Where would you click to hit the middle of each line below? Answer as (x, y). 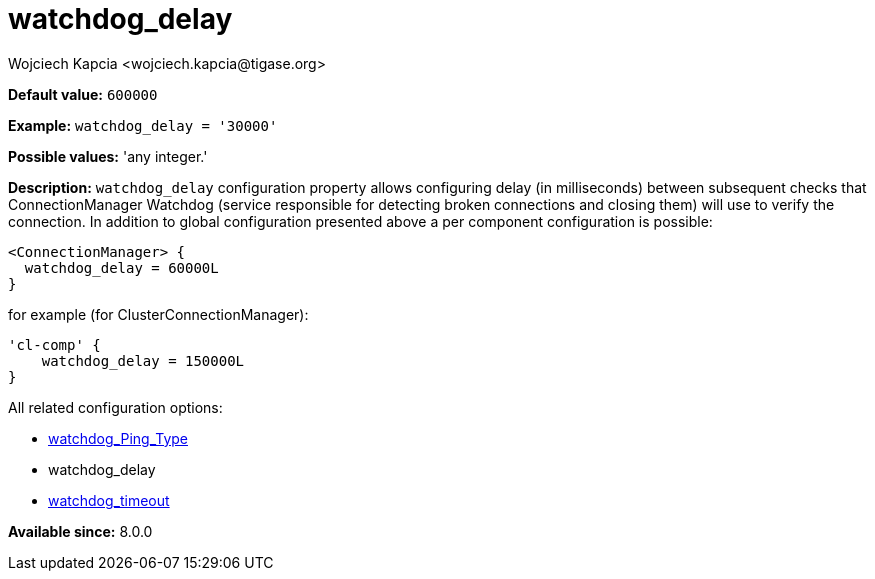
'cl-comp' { (54, 344)
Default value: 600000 (83, 94)
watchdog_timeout (109, 500)
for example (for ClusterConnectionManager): (158, 314)
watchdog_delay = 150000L (143, 360)
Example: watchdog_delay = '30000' (143, 125)
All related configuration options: (115, 407)
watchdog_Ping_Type (118, 438)
